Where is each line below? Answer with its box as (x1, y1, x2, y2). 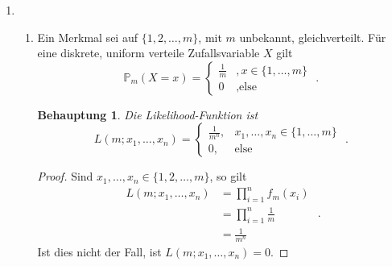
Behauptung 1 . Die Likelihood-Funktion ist (37, 106, 258, 123)
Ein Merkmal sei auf (37, 28, 138, 45)
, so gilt (209, 168, 247, 185)
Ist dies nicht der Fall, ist (37, 243, 162, 260)
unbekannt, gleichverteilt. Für (239, 28, 386, 45)
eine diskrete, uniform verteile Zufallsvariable (37, 44, 260, 61)
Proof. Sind (37, 168, 93, 185)
